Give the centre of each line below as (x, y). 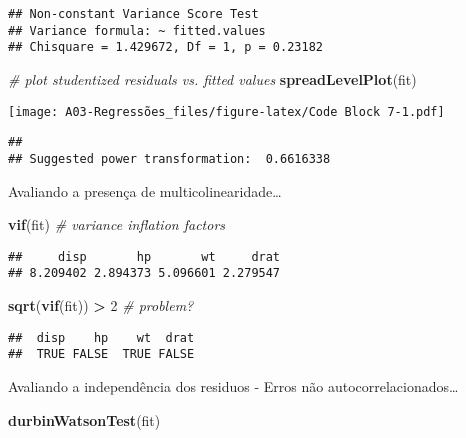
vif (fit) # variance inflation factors (117, 224)
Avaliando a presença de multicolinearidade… (145, 190)
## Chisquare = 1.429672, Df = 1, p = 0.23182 (165, 47)
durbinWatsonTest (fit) (84, 419)
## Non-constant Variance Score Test (133, 14)
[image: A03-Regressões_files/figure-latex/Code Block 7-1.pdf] (226, 111)
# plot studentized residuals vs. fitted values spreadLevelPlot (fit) (212, 78)
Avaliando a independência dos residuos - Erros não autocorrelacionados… (233, 385)
